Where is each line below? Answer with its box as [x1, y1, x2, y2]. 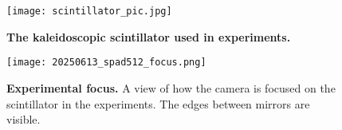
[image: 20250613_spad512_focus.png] [6, 57, 206, 69]
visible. [6, 111, 41, 128]
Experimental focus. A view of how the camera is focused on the [6, 79, 336, 96]
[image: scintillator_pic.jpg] [6, 6, 172, 17]
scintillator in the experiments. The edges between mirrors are [6, 95, 310, 112]
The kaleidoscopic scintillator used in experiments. [6, 28, 291, 45]
